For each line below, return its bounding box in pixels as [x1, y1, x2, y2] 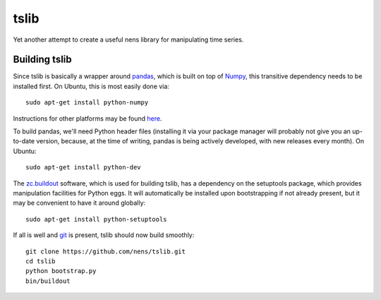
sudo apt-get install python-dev [25, 163, 141, 172]
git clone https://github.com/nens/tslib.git [25, 247, 186, 256]
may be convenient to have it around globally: [13, 198, 146, 208]
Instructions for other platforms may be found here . [13, 114, 162, 123]
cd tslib [25, 257, 56, 265]
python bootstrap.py [25, 267, 97, 275]
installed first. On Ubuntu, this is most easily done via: [13, 82, 169, 90]
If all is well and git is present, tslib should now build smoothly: [13, 231, 195, 239]
